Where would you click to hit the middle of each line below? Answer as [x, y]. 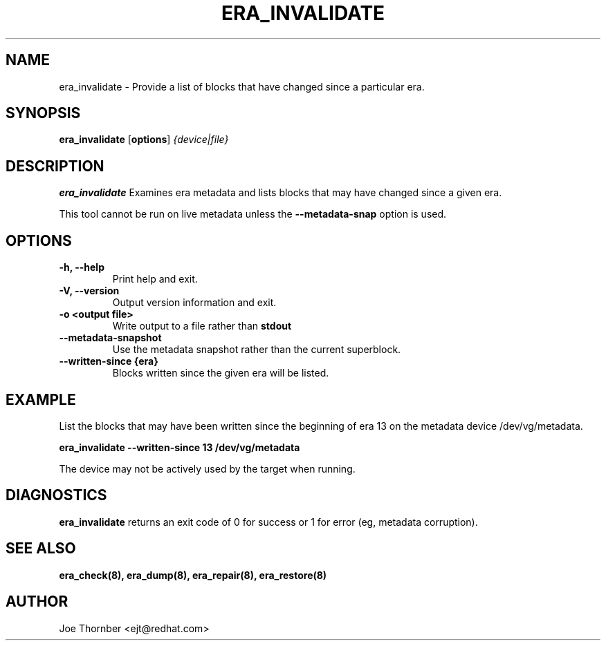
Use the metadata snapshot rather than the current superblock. [257, 350]
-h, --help [82, 267]
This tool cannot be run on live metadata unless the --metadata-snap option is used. [253, 214]
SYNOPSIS [43, 113]
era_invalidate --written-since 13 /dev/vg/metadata [180, 447]
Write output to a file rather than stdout [202, 326]
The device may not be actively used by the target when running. [207, 468]
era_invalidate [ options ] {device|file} [144, 140]
